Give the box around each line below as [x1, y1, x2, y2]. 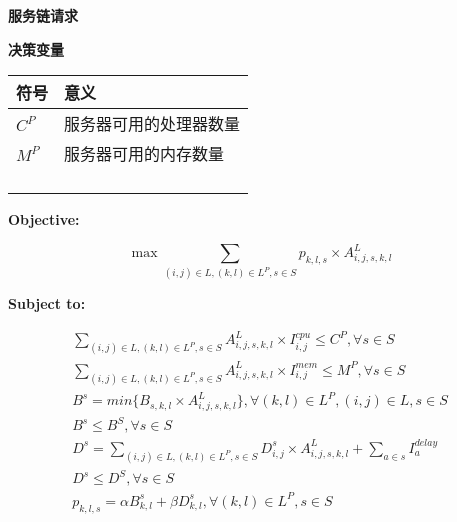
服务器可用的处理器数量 [64, 112, 241, 136]
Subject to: [8, 293, 86, 314]
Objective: [8, 209, 80, 230]
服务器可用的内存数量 [64, 142, 225, 166]
